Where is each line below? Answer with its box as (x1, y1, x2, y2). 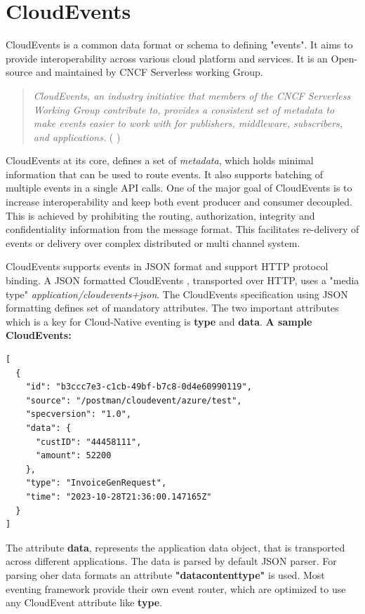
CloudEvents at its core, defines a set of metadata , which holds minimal (6, 153, 314, 168)
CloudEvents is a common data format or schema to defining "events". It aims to (6, 37, 353, 52)
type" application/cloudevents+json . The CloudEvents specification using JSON (6, 286, 348, 301)
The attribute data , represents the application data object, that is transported (6, 540, 345, 554)
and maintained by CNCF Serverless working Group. (35, 65, 263, 79)
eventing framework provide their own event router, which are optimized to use (6, 581, 346, 596)
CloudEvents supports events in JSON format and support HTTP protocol (6, 259, 328, 274)
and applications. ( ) (33, 129, 121, 144)
